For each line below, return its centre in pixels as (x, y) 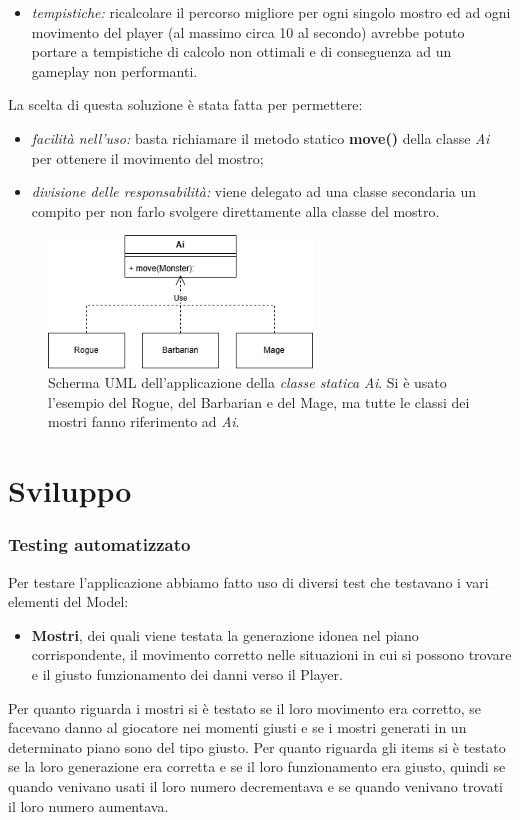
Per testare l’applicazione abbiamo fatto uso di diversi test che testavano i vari (248, 581)
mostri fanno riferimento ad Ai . (144, 421)
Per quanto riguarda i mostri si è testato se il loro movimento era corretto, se (244, 707)
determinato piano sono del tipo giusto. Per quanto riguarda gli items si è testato (257, 746)
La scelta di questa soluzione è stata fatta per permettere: (185, 104)
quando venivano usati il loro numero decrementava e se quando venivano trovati (255, 785)
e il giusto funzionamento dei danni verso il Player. (187, 674)
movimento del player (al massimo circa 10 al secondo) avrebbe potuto (248, 31)
